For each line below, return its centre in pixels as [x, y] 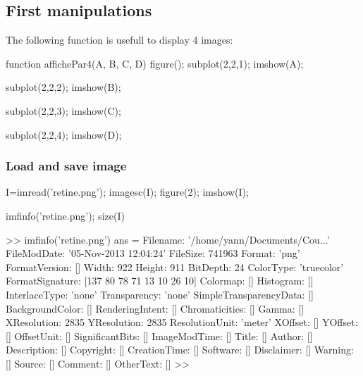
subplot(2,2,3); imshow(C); [63, 110]
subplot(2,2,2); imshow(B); [63, 87]
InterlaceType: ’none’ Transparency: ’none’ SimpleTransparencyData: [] [160, 294]
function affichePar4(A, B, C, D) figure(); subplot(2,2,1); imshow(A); [155, 63]
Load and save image [66, 166]
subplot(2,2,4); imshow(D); [64, 134]
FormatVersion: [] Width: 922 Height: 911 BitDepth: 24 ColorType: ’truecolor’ [175, 267]
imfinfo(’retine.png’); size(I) [65, 215]
